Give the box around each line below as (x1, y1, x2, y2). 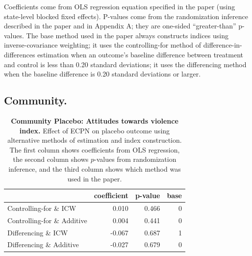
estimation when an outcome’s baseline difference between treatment (37, 49, 244, 59)
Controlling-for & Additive (7, 215, 87, 225)
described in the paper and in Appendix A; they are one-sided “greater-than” (4, 21, 236, 31)
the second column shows (13, 154, 89, 164)
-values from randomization (94, 154, 176, 164)
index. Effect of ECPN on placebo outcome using (19, 125, 170, 135)
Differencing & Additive (7, 239, 79, 250)
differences (4, 49, 35, 59)
